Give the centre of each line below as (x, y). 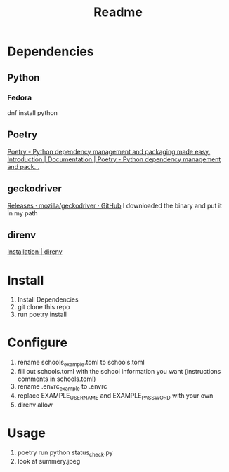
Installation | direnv (35, 252)
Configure (38, 343)
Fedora (20, 97)
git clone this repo (44, 307)
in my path (22, 213)
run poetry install (42, 315)
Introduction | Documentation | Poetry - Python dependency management (114, 159)
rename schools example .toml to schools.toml (81, 363)
